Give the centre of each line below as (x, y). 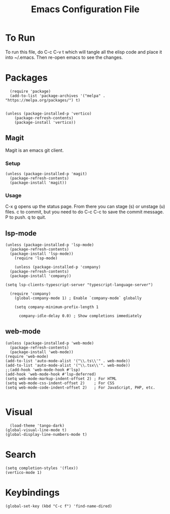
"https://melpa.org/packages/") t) (43, 100)
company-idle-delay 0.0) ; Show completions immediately (80, 316)
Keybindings (32, 492)
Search (21, 455)
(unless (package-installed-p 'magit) (46, 174)
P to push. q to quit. (26, 217)
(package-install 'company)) (41, 276)
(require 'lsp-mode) (36, 258)
